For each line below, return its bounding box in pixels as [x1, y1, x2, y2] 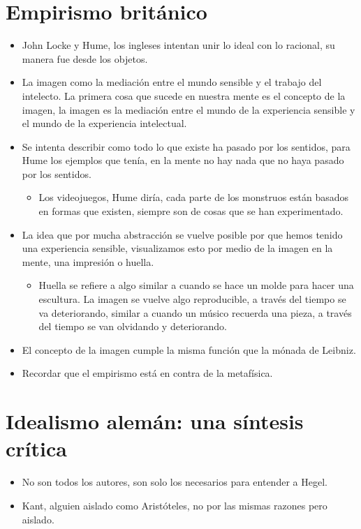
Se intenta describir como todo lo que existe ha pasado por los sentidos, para [22, 139, 351, 154]
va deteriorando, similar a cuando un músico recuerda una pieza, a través [38, 305, 352, 320]
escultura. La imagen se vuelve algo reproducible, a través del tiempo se [38, 292, 346, 306]
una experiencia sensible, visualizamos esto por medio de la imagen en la [22, 241, 333, 255]
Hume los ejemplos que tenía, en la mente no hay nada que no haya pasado [22, 153, 344, 167]
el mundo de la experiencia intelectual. [22, 116, 187, 131]
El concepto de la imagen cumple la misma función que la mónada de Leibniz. [22, 342, 356, 357]
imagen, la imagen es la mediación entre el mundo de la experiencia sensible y [22, 102, 355, 117]
